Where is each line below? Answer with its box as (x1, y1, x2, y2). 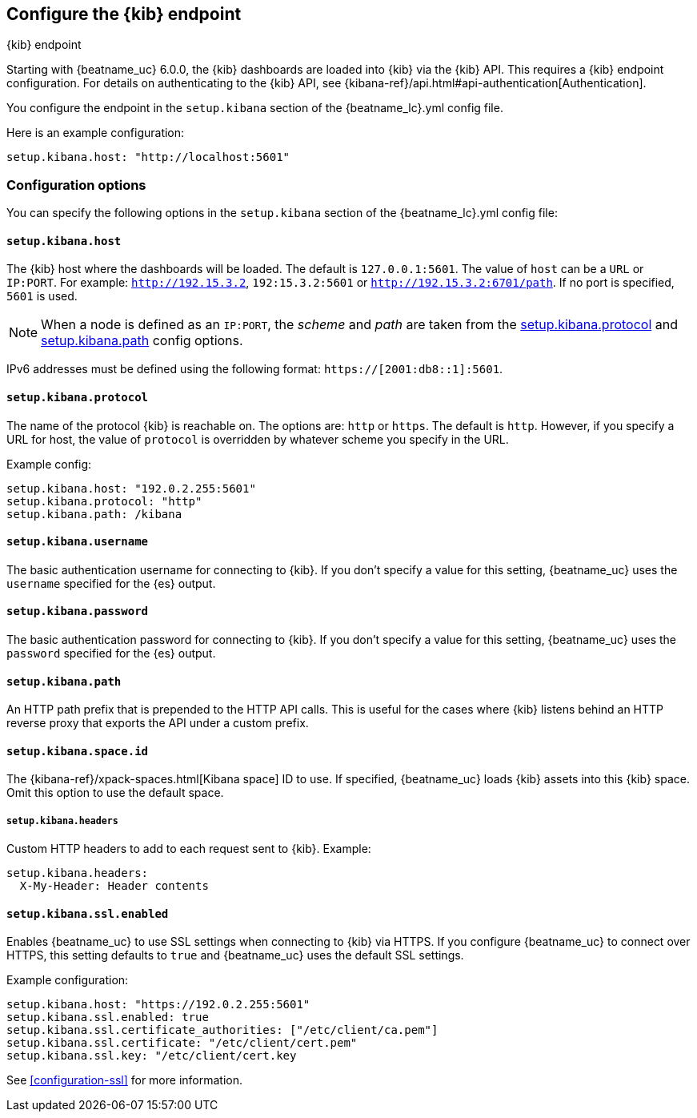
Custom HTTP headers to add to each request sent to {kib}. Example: (6, 842, 371, 856)
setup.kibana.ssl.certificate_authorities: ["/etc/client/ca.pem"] (6, 1023, 439, 1037)
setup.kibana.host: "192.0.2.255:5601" (6, 481, 256, 495)
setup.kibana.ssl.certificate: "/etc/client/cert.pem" (6, 1036, 358, 1050)
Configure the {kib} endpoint (6, 4, 242, 24)
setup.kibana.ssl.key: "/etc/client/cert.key (6, 1049, 297, 1063)
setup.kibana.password (6, 605, 149, 618)
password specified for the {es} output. (6, 646, 216, 661)
